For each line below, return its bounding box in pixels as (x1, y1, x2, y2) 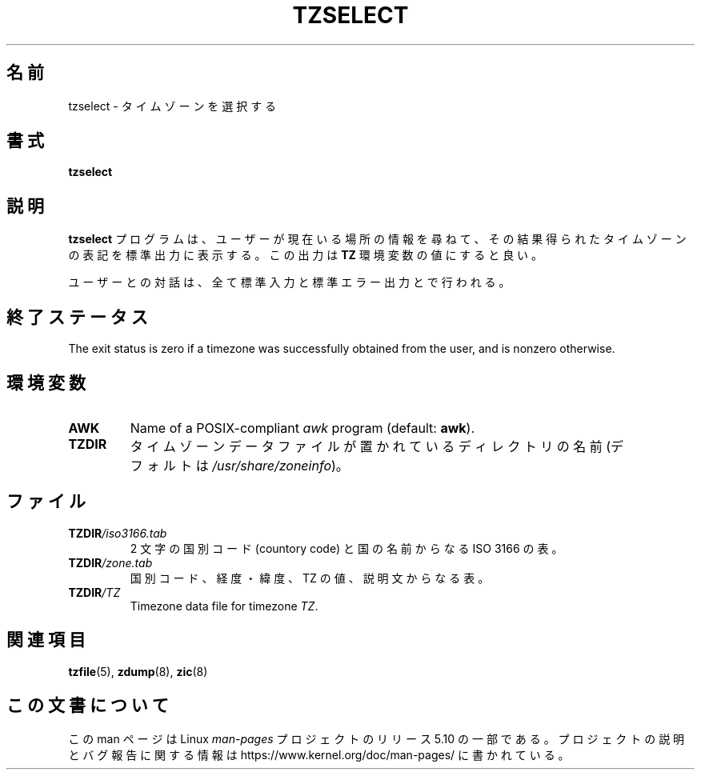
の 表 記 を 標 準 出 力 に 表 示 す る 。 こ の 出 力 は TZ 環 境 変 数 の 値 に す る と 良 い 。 (68, 248, 543, 262)
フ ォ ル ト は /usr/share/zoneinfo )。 (130, 457, 349, 474)
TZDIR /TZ (68, 585, 121, 599)
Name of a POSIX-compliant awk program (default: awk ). (130, 419, 475, 436)
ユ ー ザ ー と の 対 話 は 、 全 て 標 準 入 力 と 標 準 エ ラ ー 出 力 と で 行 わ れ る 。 (68, 275, 511, 290)
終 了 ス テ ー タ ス (6, 306, 148, 327)
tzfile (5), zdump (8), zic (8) (68, 664, 208, 678)
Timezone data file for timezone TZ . (130, 598, 318, 613)
